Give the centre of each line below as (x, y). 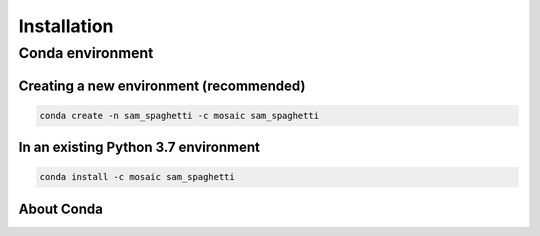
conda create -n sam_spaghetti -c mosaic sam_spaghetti (179, 115)
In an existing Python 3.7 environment (139, 147)
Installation (66, 26)
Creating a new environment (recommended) (162, 85)
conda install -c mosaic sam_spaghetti (137, 177)
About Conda (61, 208)
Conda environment (86, 53)
